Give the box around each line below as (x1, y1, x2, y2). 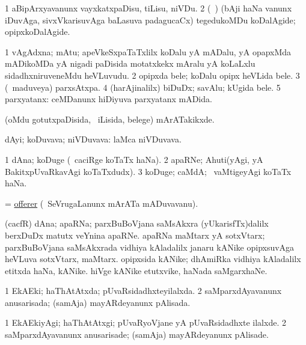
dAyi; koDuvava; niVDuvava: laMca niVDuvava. (5, 133, 182, 145)
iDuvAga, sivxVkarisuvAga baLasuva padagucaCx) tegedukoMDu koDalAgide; (5, 13, 296, 26)
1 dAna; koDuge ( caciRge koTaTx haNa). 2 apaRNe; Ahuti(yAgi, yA (5, 153, 263, 165)
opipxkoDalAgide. (5, 25, 70, 38)
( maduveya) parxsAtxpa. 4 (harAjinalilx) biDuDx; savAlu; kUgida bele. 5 (5, 81, 281, 93)
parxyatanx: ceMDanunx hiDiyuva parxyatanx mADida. (5, 93, 212, 105)
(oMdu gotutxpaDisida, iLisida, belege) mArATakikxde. (5, 112, 215, 125)
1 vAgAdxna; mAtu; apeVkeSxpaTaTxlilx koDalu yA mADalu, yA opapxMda (5, 45, 292, 58)
